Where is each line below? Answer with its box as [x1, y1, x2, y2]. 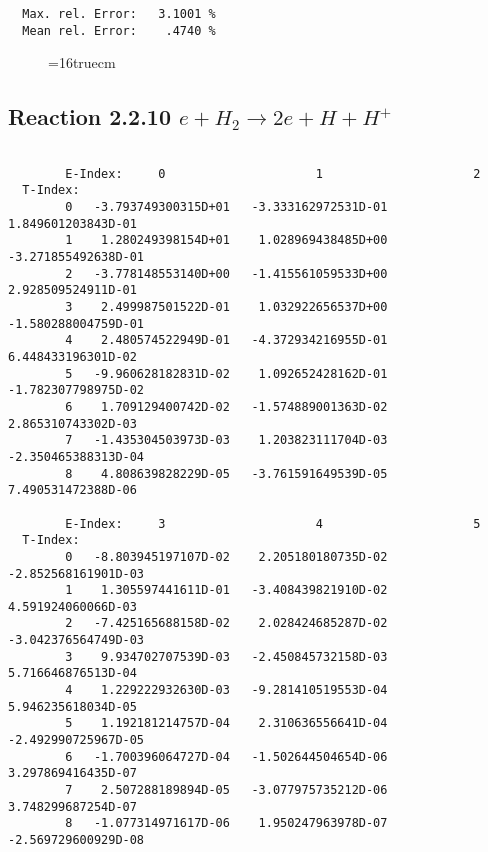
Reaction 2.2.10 [8, 101, 171, 132]
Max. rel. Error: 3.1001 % [22, 7, 216, 21]
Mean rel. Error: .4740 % [22, 23, 216, 38]
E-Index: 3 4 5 [65, 516, 481, 531]
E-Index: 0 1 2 [65, 166, 481, 181]
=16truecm [48, 52, 116, 73]
